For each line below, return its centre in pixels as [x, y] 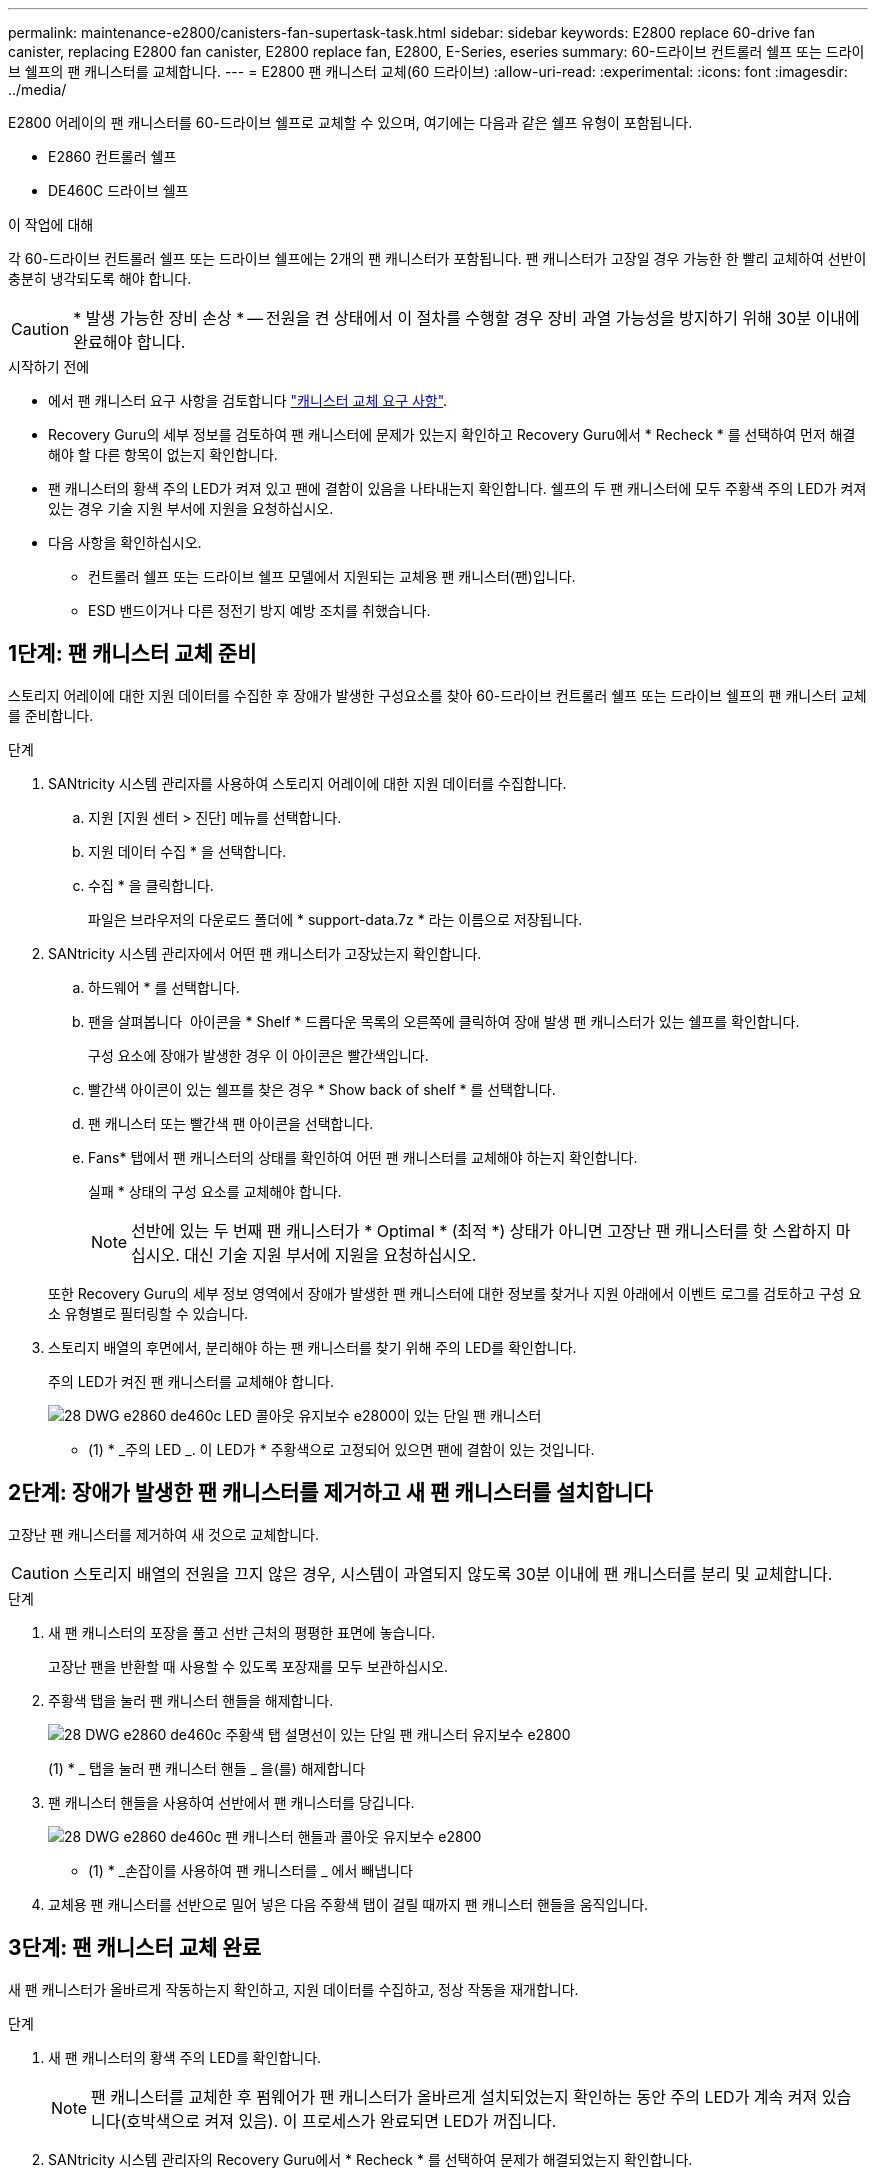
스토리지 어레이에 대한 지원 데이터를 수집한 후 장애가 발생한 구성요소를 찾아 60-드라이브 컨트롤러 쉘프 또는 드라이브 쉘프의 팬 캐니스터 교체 [437, 695]
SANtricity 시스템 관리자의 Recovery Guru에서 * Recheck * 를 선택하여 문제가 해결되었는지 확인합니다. [370, 2159]
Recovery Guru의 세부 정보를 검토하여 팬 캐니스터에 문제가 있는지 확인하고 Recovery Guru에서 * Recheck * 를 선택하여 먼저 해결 [452, 434]
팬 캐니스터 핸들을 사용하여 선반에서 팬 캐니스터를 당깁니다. [231, 1802]
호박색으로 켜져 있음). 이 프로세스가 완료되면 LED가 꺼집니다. [341, 2120]
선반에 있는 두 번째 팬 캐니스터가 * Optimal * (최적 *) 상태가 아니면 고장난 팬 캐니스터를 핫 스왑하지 [481, 1230]
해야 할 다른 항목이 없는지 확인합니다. [163, 454]
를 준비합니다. [51, 715]
